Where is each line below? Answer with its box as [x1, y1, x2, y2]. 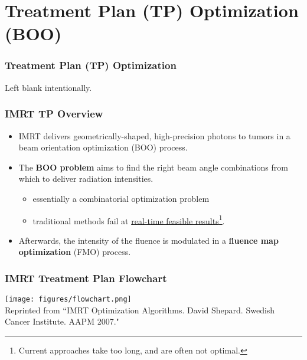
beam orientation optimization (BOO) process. [18, 141, 188, 153]
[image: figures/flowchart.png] [5, 295, 132, 304]
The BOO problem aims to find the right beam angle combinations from [18, 161, 288, 173]
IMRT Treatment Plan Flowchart [5, 270, 167, 285]
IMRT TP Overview [5, 106, 103, 121]
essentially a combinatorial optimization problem [32, 192, 210, 204]
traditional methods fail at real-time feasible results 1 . [32, 212, 225, 227]
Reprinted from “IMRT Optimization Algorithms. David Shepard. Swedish [5, 303, 275, 316]
